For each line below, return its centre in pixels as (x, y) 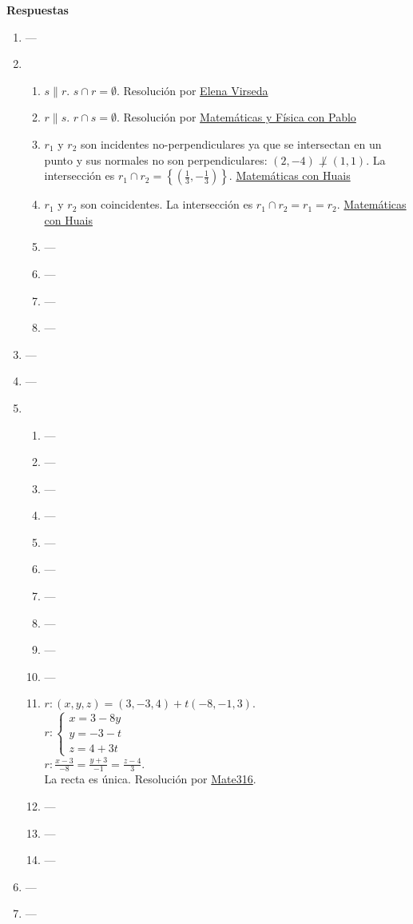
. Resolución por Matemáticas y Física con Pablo (236, 117)
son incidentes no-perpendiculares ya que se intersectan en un (231, 143)
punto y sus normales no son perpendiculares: (156, 159)
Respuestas (38, 10)
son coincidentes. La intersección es (167, 204)
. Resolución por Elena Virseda (192, 90)
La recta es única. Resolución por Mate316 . (150, 779)
